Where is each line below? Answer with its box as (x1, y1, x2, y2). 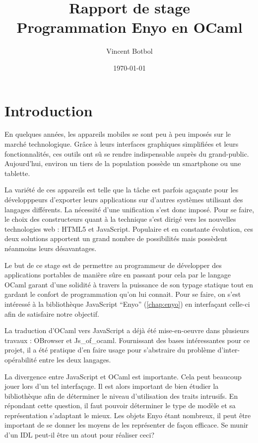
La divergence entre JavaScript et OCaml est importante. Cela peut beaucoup (4, 371, 242, 381)
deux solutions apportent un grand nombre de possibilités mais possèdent (4, 233, 228, 244)
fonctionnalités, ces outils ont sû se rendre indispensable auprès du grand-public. (4, 148, 249, 159)
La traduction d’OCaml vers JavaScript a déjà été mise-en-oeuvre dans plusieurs (4, 325, 249, 336)
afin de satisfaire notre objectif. (4, 308, 99, 319)
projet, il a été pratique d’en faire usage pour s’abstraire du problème (4, 345, 215, 355)
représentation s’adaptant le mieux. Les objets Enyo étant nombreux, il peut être (4, 410, 251, 420)
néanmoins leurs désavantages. (4, 243, 97, 253)
